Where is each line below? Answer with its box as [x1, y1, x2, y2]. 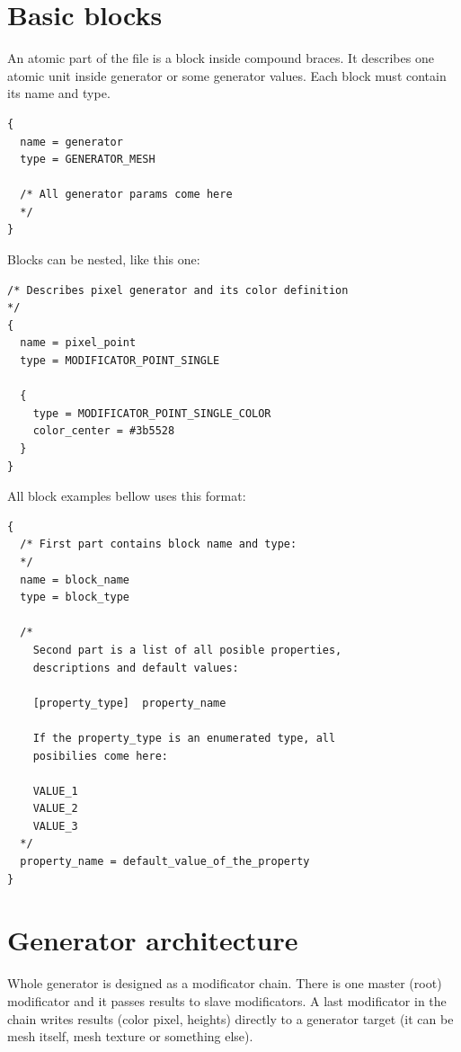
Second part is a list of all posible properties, [32, 643, 342, 656]
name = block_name [20, 573, 130, 586]
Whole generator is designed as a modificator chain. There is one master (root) [7, 974, 442, 993]
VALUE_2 [32, 802, 78, 816]
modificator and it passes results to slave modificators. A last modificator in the [7, 991, 447, 1010]
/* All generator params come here [20, 188, 233, 201]
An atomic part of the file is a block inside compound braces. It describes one [7, 49, 434, 67]
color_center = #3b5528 [32, 424, 175, 438]
